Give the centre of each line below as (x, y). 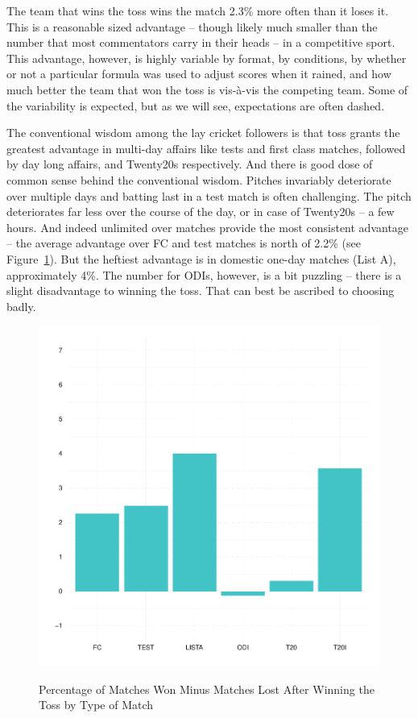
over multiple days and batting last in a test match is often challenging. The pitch (209, 195)
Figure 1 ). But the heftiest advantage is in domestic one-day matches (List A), (201, 258)
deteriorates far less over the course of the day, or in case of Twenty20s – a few (201, 212)
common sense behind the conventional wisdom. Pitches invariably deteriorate (199, 179)
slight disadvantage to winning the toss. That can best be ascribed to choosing (201, 291)
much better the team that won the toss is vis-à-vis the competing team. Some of (207, 89)
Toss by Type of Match (96, 705)
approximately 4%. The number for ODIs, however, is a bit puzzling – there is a (204, 274)
